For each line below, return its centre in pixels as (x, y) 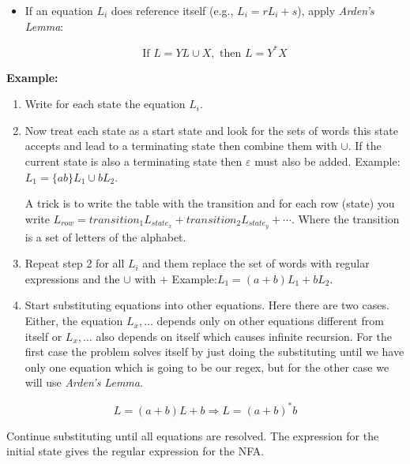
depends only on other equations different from (270, 321)
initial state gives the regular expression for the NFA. (135, 451)
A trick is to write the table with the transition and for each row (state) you (210, 203)
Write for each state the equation (105, 104)
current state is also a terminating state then (134, 161)
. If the (365, 146)
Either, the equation (74, 321)
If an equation (59, 10)
